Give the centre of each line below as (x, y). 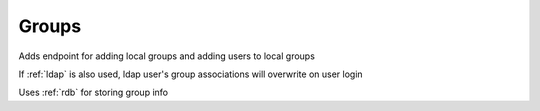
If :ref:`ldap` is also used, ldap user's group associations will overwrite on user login (191, 74)
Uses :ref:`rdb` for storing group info (93, 92)
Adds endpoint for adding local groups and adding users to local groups (166, 56)
